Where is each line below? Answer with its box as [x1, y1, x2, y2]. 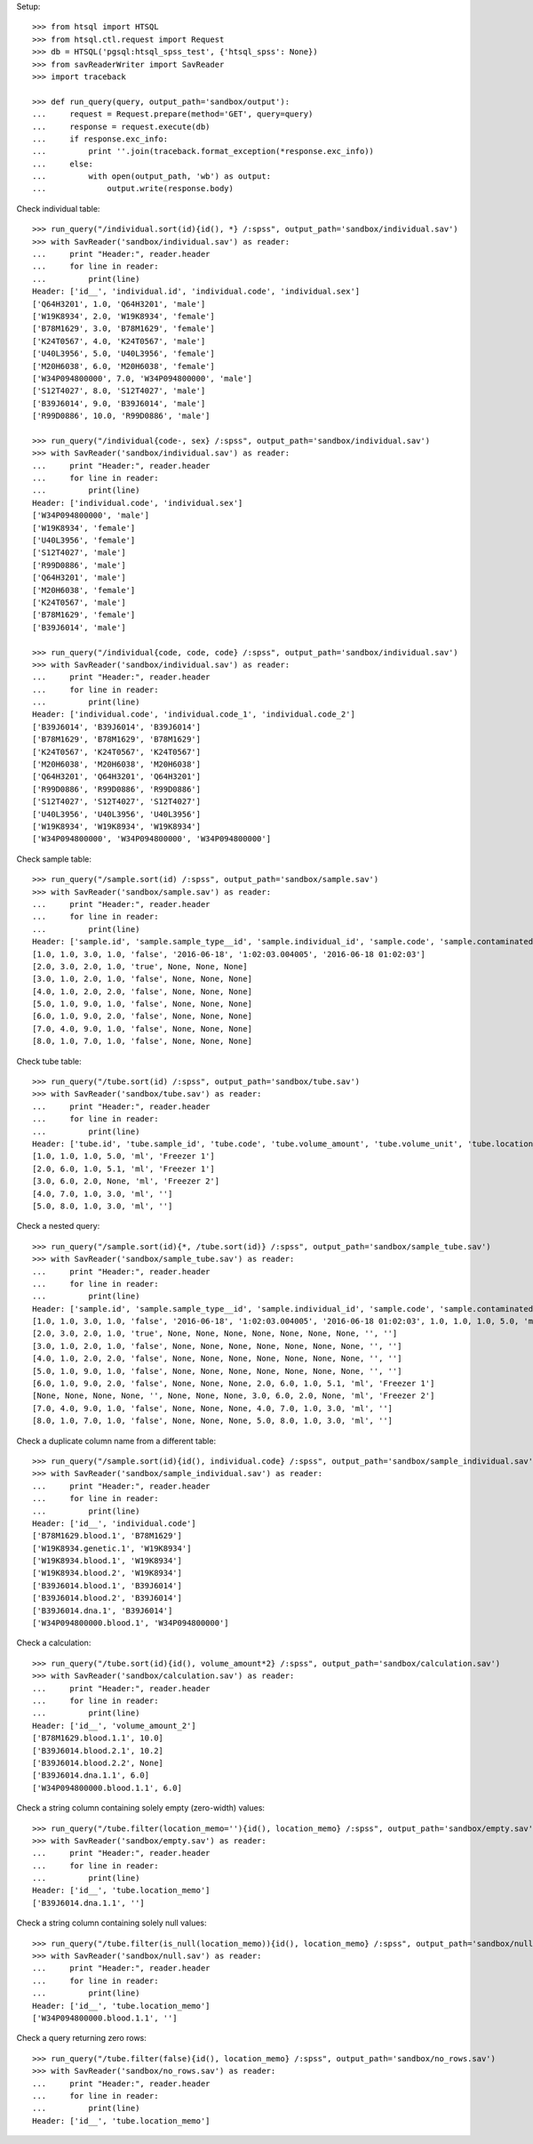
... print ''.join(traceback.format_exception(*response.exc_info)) [32, 147, 375, 157]
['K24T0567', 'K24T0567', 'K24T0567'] [32, 747, 202, 757]
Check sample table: [16, 854, 92, 864]
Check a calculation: [16, 1637, 91, 1649]
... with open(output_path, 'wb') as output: [32, 172, 271, 181]
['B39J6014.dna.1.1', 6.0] [32, 1771, 150, 1780]
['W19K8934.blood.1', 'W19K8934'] [32, 1556, 182, 1566]
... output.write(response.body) [32, 183, 235, 194]
